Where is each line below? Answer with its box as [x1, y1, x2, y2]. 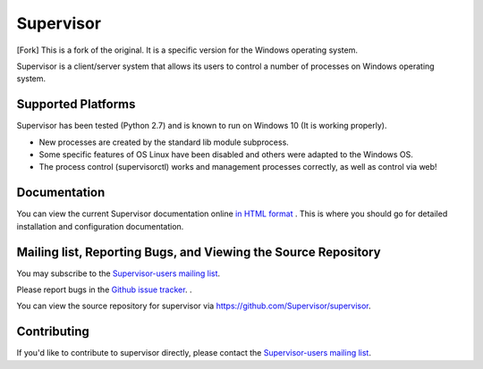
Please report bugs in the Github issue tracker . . [16, 284, 192, 295]
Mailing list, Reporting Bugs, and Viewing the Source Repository [16, 244, 381, 259]
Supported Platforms [16, 96, 136, 112]
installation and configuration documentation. [16, 221, 184, 231]
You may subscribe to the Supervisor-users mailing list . [16, 268, 221, 279]
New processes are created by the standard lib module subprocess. [38, 137, 290, 147]
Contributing [16, 324, 89, 340]
